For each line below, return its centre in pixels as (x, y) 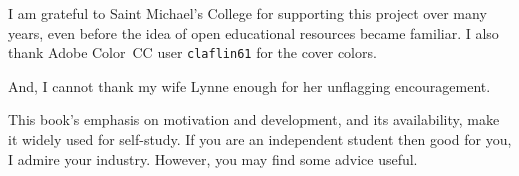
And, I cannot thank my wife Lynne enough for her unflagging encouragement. (249, 85)
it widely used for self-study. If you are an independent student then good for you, (260, 139)
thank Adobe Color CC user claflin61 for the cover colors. (192, 52)
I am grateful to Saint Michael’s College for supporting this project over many (247, 13)
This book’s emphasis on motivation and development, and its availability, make (254, 119)
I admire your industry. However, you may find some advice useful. (213, 158)
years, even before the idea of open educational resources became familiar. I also (253, 32)
